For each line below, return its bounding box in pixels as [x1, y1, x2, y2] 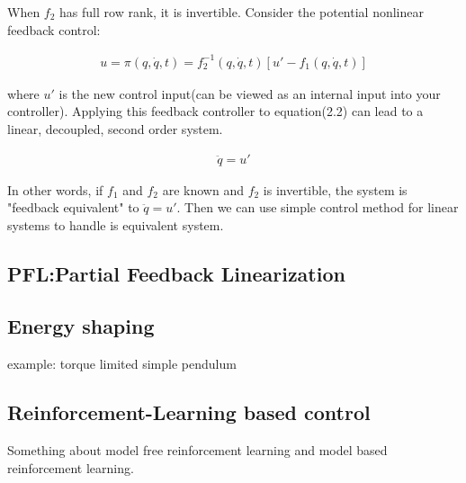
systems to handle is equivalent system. [7, 215, 224, 234]
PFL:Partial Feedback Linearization [7, 259, 345, 287]
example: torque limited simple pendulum [7, 354, 237, 373]
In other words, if [7, 180, 103, 199]
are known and [162, 180, 244, 199]
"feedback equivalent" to [7, 198, 139, 217]
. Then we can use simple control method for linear [176, 198, 459, 217]
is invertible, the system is [263, 180, 408, 199]
